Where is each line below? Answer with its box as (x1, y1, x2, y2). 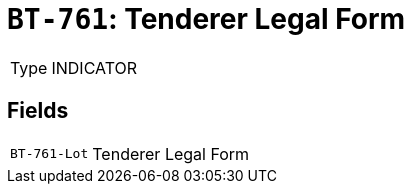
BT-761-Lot (10, 146, 89, 162)
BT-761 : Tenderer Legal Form (7, 2, 406, 36)
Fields (7, 98, 69, 124)
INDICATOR (51, 57, 138, 78)
